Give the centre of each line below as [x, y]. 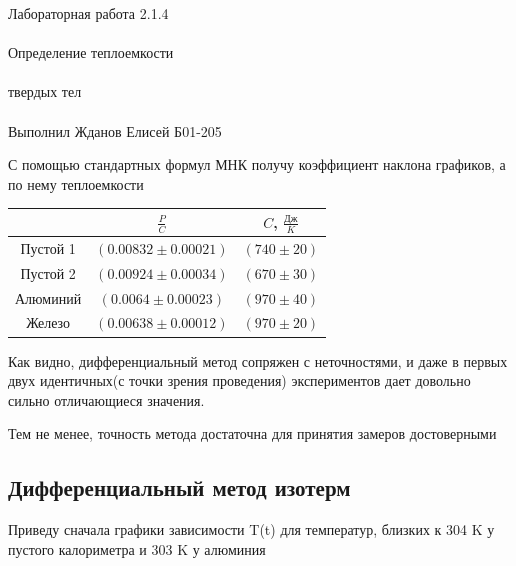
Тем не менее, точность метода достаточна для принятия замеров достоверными [252, 433]
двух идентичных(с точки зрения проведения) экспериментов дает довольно [239, 380]
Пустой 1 [48, 247]
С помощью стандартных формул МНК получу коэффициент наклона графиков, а [257, 164]
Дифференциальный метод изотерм [179, 487]
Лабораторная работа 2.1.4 [88, 13]
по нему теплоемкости [76, 183]
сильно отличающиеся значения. [106, 399]
